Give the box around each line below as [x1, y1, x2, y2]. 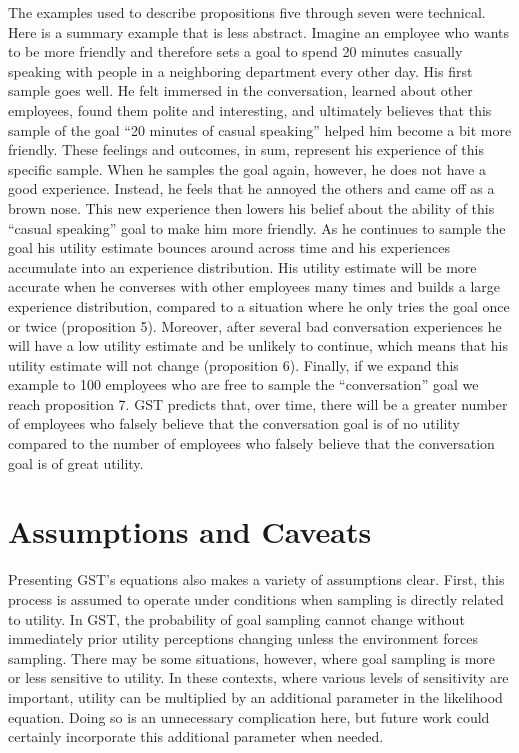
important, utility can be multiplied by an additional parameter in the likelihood [8, 686, 503, 707]
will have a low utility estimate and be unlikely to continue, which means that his [8, 335, 508, 356]
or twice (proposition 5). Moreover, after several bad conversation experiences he [8, 315, 502, 336]
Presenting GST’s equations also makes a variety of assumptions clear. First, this [8, 569, 505, 590]
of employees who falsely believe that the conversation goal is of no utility [8, 413, 460, 434]
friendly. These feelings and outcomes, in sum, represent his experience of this [8, 139, 484, 160]
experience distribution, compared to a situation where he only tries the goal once [8, 295, 510, 316]
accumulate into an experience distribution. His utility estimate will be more [8, 256, 477, 277]
